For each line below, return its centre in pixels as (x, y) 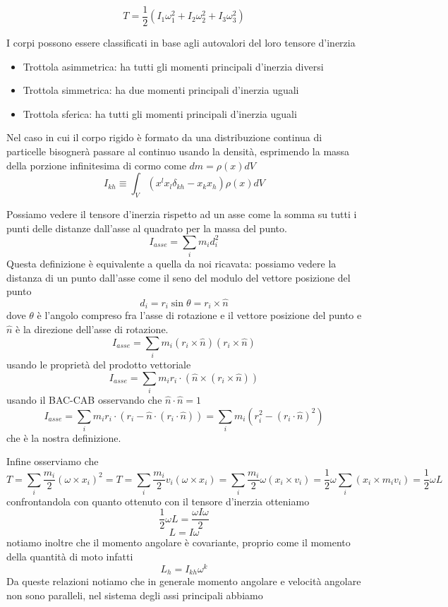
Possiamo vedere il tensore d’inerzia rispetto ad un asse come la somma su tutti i (182, 214)
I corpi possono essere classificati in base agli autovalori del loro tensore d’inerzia (181, 43)
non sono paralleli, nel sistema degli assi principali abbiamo (135, 595)
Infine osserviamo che (53, 461)
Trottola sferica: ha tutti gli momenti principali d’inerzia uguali (160, 113)
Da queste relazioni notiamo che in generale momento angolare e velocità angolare (184, 581)
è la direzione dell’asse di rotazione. (92, 329)
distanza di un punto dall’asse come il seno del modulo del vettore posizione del (178, 277)
